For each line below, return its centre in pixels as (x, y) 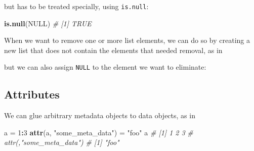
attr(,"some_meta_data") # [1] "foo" (62, 142)
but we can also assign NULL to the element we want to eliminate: (105, 67)
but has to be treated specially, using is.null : (76, 6)
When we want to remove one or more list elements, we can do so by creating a (127, 40)
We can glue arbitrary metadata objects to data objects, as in (100, 115)
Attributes (32, 94)
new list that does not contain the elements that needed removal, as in (113, 50)
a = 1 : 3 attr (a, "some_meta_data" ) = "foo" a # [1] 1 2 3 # (99, 132)
